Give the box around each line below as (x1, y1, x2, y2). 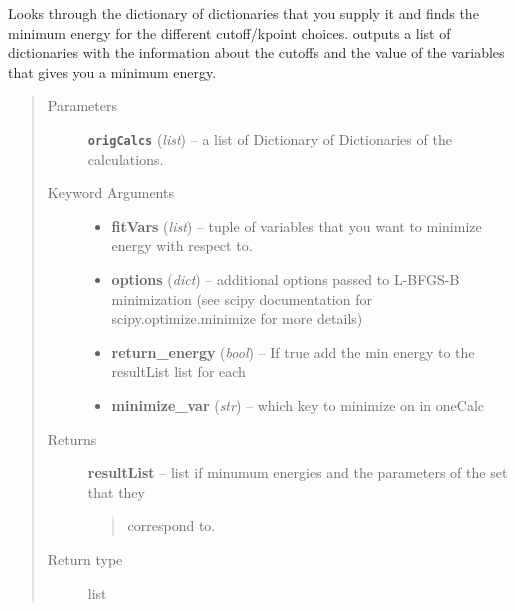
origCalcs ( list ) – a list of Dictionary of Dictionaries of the (87, 128, 452, 149)
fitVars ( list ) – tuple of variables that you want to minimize (111, 215, 482, 236)
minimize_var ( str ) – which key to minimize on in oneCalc (111, 394, 485, 415)
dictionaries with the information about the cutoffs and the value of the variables (8, 42, 505, 63)
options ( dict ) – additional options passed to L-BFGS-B (111, 269, 460, 289)
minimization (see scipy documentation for (111, 288, 372, 309)
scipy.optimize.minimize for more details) (111, 308, 363, 329)
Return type (47, 548, 123, 569)
